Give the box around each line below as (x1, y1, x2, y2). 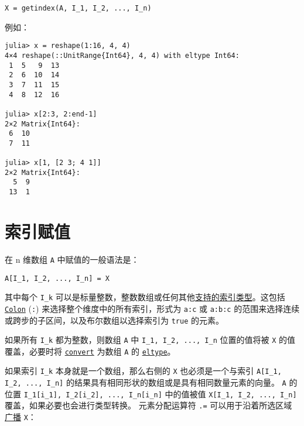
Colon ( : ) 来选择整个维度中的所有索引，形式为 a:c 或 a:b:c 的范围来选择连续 (5, 302, 300, 314)
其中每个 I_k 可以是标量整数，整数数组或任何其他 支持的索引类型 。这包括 (5, 291, 285, 303)
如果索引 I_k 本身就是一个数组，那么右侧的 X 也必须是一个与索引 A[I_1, (5, 365, 282, 377)
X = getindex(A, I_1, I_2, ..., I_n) (5, 4, 152, 12)
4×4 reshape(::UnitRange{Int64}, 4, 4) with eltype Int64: (5, 51, 240, 60)
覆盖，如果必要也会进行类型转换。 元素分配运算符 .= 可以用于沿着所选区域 (5, 399, 292, 411)
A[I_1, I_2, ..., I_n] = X (5, 274, 110, 283)
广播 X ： (5, 411, 36, 423)
